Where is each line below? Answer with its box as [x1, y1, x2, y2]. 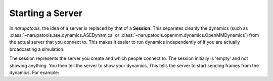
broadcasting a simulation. [9, 46, 65, 52]
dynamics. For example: [9, 69, 59, 75]
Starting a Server [9, 8, 83, 19]
